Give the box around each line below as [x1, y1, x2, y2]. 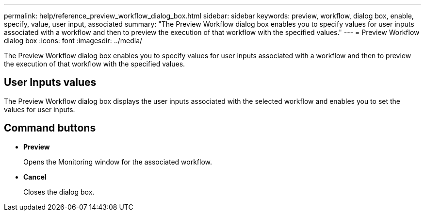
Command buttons [4, 122, 96, 134]
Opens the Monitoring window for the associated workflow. [23, 157, 212, 166]
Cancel [23, 172, 47, 181]
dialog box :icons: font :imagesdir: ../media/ [4, 36, 143, 45]
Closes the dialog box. [23, 187, 95, 196]
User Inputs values [4, 76, 97, 89]
